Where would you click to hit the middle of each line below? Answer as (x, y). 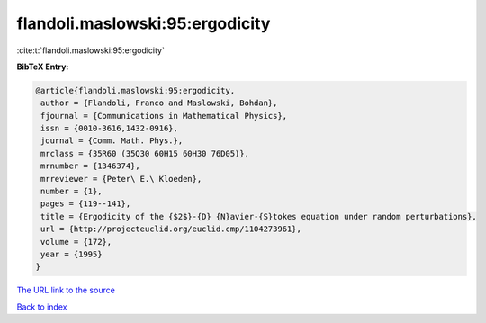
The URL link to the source (66, 290)
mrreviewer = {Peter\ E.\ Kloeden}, (121, 179)
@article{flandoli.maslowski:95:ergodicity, (135, 90)
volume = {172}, (76, 242)
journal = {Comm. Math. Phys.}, (112, 141)
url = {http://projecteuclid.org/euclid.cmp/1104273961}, (171, 229)
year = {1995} (72, 254)
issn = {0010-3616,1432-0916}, (110, 129)
